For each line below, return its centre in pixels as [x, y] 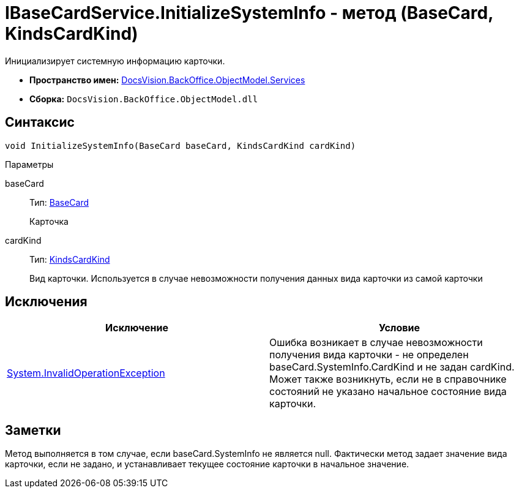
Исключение [137, 328]
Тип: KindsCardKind [70, 259]
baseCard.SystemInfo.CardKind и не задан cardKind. [392, 367]
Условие [399, 328]
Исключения [46, 302]
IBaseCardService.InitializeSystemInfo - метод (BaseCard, [249, 13]
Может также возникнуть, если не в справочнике [388, 379]
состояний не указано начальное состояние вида [388, 392]
